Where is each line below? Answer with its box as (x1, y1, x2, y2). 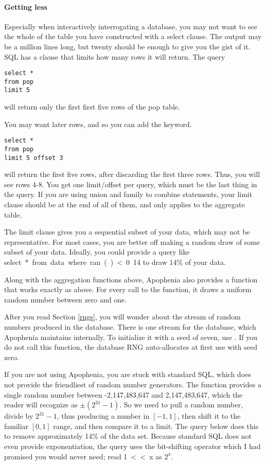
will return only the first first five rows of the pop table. (4, 101, 180, 112)
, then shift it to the (177, 410, 241, 421)
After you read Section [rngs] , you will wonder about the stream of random (4, 311, 241, 322)
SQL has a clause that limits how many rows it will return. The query (4, 51, 225, 62)
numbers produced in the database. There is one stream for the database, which (4, 321, 256, 332)
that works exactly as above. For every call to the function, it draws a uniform (4, 284, 252, 295)
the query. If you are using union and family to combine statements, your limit (4, 189, 253, 200)
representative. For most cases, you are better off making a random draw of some (4, 236, 260, 247)
